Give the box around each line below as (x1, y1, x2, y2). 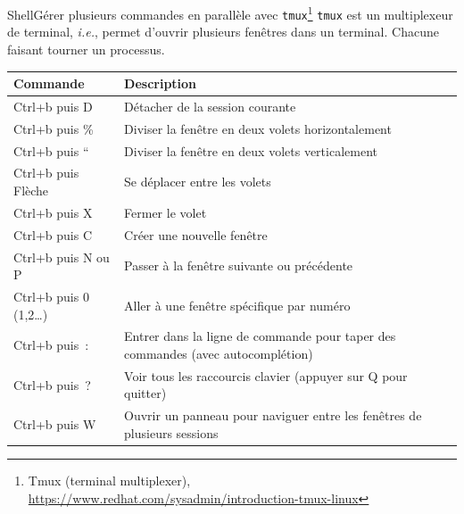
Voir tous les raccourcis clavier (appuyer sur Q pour (124, 366, 408, 385)
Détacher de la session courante (124, 96, 296, 115)
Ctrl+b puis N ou (13, 247, 110, 266)
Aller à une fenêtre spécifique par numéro (124, 295, 351, 314)
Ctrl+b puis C (13, 225, 93, 244)
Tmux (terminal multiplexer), (28, 470, 191, 489)
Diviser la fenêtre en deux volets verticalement (124, 141, 377, 160)
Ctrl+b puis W (13, 415, 96, 434)
